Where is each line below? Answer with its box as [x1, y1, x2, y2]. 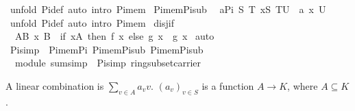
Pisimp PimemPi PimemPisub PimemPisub [10, 42, 204, 56]
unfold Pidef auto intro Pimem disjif [10, 15, 174, 29]
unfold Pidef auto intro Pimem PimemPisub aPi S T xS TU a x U [10, 2, 326, 16]
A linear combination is [5, 78, 104, 92]
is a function [201, 78, 254, 92]
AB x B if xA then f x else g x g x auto [14, 29, 215, 43]
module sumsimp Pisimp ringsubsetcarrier [14, 56, 201, 70]
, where [287, 78, 318, 92]
